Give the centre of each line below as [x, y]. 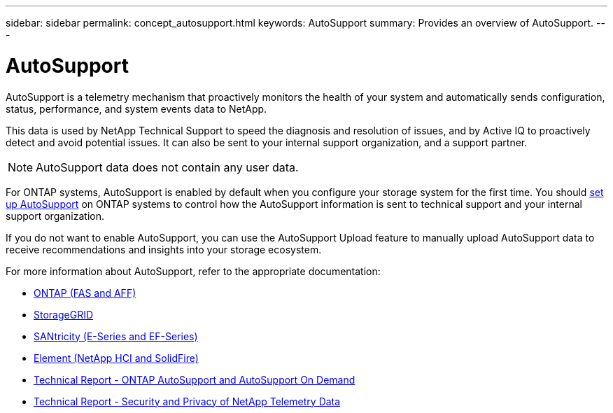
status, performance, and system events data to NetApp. [136, 108]
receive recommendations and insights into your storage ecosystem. [164, 249]
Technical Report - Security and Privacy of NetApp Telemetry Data [187, 401]
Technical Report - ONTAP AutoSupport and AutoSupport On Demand [195, 379]
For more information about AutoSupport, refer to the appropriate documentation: [193, 271]
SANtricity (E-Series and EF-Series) [116, 336]
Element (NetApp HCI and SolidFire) [116, 358]
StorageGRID [64, 314]
